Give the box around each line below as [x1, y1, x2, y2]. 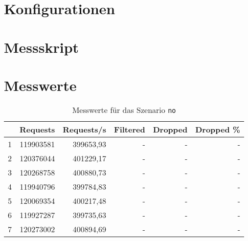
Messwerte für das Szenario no [72, 104, 176, 115]
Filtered [114, 123, 145, 135]
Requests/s [63, 123, 107, 135]
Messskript [4, 37, 79, 57]
